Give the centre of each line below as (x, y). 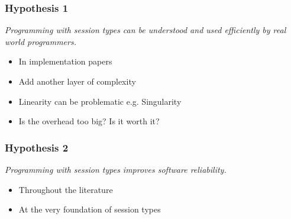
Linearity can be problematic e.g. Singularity (100, 101)
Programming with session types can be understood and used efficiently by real (145, 30)
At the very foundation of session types (90, 209)
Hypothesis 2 (37, 147)
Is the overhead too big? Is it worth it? (89, 121)
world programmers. (41, 41)
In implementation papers (65, 61)
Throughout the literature (66, 189)
